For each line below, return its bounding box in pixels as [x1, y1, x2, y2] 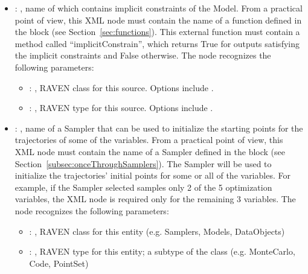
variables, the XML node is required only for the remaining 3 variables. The [14, 193, 296, 205]
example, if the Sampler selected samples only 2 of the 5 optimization [14, 180, 272, 193]
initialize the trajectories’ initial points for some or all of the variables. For [14, 169, 290, 182]
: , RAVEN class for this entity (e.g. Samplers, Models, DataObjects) [29, 225, 285, 237]
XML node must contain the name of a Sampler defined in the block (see [14, 145, 285, 158]
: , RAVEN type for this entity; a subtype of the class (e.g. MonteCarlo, [29, 245, 295, 258]
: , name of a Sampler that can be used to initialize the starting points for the [14, 121, 303, 134]
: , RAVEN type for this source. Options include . [29, 101, 213, 114]
